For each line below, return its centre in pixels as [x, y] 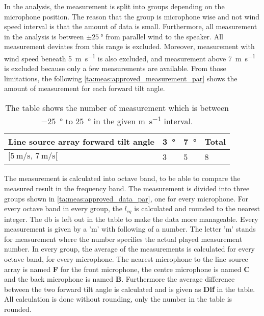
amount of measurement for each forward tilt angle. [85, 88]
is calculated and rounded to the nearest [197, 208]
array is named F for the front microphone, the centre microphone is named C [127, 269]
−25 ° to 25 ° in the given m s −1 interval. [117, 120]
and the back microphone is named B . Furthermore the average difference [120, 279]
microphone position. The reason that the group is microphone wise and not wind [132, 16]
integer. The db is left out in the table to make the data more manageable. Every [131, 219]
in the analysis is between [44, 36]
